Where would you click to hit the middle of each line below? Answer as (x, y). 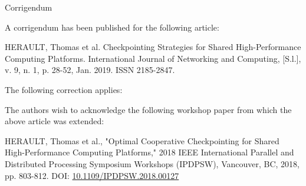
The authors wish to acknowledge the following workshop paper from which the (148, 109)
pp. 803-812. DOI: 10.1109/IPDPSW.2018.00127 (92, 175)
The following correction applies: (64, 89)
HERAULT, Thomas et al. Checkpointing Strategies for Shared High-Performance (153, 47)
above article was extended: (55, 121)
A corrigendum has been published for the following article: (112, 27)
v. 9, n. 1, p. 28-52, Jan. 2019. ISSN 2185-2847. (90, 70)
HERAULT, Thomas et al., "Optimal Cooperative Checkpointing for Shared (142, 140)
